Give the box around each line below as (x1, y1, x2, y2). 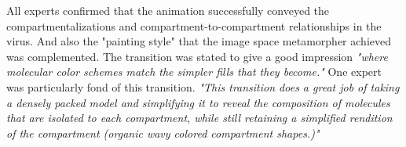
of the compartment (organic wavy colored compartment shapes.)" (6, 124, 320, 141)
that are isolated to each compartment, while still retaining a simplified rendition (6, 109, 393, 126)
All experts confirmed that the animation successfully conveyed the (6, 2, 330, 18)
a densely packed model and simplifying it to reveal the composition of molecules (6, 94, 390, 110)
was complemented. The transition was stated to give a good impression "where (6, 48, 388, 64)
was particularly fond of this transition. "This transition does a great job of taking (6, 78, 400, 95)
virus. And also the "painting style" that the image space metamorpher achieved (6, 33, 391, 49)
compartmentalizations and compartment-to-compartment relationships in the (6, 17, 382, 34)
